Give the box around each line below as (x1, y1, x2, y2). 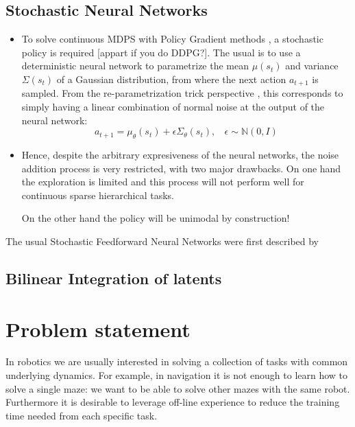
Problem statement (5, 314, 191, 343)
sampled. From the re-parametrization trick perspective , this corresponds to (21, 86, 343, 100)
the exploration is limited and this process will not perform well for (21, 174, 304, 189)
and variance (285, 58, 339, 73)
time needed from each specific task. (5, 408, 158, 422)
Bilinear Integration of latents (5, 267, 222, 288)
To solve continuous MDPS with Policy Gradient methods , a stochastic (21, 32, 323, 46)
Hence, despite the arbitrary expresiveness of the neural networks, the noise (21, 148, 339, 162)
